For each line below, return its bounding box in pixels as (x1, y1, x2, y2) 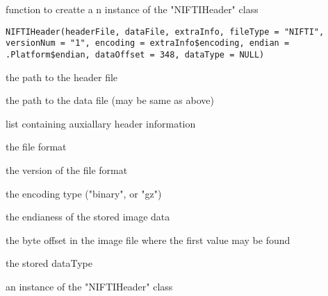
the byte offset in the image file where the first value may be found (6, 232, 290, 247)
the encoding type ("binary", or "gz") (6, 186, 162, 200)
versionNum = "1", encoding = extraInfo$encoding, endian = (6, 38, 290, 49)
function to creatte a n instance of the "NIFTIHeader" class (6, 2, 259, 16)
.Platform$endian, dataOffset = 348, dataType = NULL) (6, 49, 265, 60)
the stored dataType (6, 256, 92, 270)
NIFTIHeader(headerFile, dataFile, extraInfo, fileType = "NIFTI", (6, 26, 325, 37)
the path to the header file (6, 69, 118, 84)
